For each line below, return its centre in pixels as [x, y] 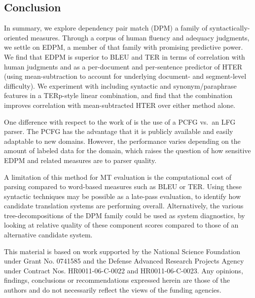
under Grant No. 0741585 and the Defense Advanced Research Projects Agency [124, 261]
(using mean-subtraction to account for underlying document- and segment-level [125, 76]
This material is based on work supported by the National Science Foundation [122, 251]
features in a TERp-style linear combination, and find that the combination [118, 95]
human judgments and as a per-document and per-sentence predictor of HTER [123, 66]
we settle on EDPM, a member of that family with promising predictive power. [124, 47]
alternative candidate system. [48, 235]
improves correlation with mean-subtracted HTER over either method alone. [120, 105]
